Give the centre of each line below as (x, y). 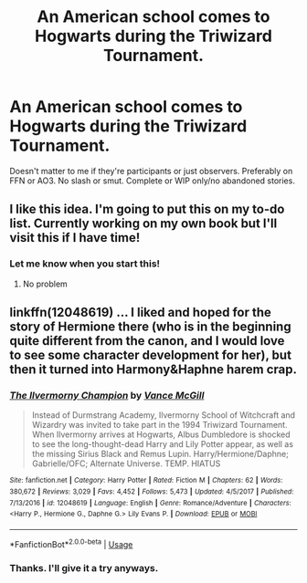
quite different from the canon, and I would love (147, 341)
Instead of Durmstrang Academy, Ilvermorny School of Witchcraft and (163, 415)
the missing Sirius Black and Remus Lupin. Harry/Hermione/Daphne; (160, 454)
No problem (45, 284)
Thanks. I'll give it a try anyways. (84, 567)
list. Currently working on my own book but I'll (143, 224)
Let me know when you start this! (85, 264)
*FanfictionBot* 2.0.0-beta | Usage (71, 543)
